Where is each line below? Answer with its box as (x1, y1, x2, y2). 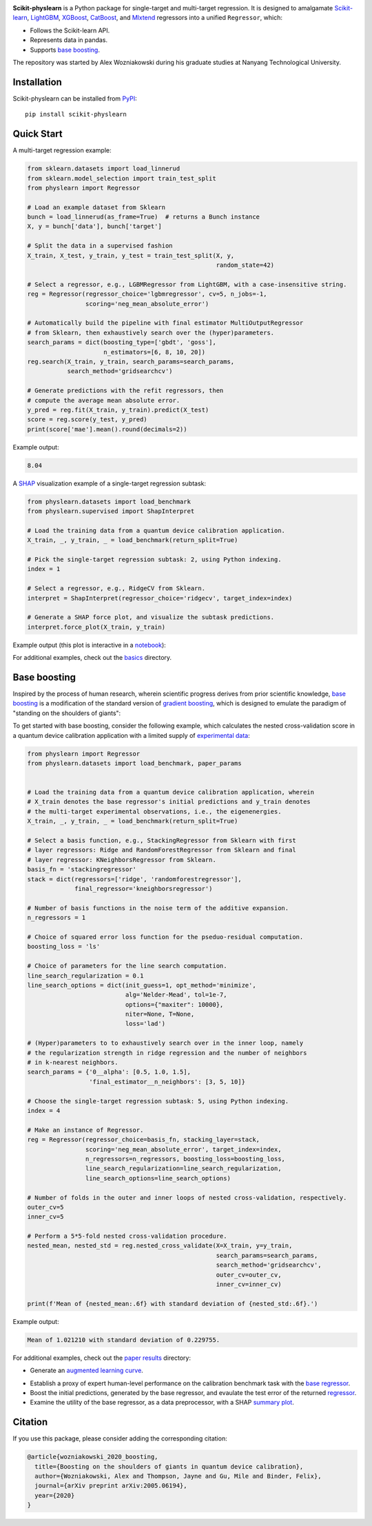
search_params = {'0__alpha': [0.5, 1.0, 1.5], (27, 1068, 191, 1076)
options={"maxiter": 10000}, (125, 1001, 224, 1008)
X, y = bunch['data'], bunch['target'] (27, 223, 162, 230)
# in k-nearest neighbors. (27, 1058, 118, 1067)
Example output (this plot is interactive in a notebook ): (12, 641, 167, 649)
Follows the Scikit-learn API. (30, 26, 110, 34)
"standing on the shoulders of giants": (12, 709, 121, 717)
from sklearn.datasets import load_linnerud (27, 165, 180, 172)
